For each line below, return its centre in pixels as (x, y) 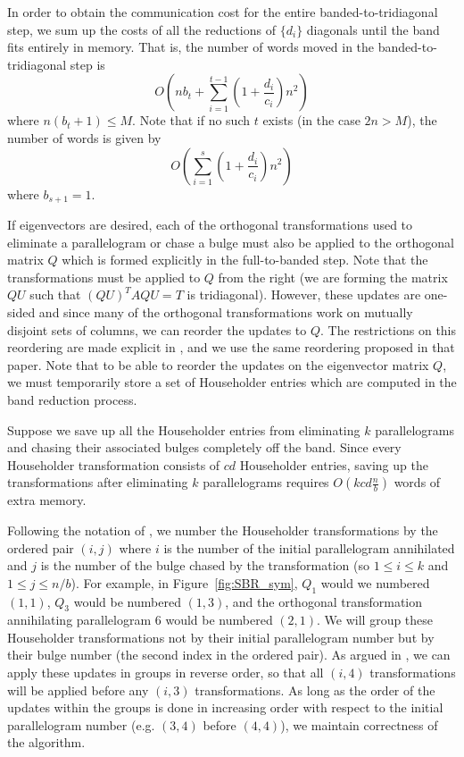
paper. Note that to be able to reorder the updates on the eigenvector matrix (218, 364)
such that (55, 294)
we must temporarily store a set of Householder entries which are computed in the (232, 382)
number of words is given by (84, 137)
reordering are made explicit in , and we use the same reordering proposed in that (231, 347)
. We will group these (375, 620)
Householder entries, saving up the (334, 464)
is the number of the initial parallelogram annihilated (309, 547)
